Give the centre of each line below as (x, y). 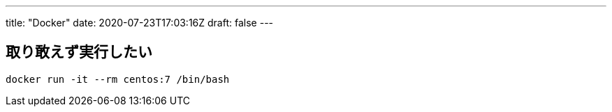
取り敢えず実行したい (79, 52)
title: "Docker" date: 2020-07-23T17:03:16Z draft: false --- (140, 23)
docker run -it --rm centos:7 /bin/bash (118, 79)
